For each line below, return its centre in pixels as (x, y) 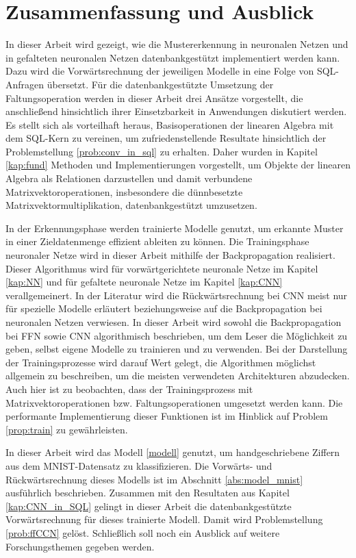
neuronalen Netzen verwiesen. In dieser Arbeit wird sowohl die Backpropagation (174, 322)
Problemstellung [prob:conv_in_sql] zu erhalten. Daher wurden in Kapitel (162, 151)
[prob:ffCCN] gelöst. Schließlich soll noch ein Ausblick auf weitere (143, 532)
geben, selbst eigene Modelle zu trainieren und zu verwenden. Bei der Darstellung (177, 349)
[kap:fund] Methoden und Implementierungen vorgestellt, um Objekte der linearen (178, 165)
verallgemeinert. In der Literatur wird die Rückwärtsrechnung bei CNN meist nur (177, 295)
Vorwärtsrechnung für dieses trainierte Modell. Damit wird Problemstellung (164, 519)
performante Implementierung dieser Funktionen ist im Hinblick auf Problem (167, 416)
